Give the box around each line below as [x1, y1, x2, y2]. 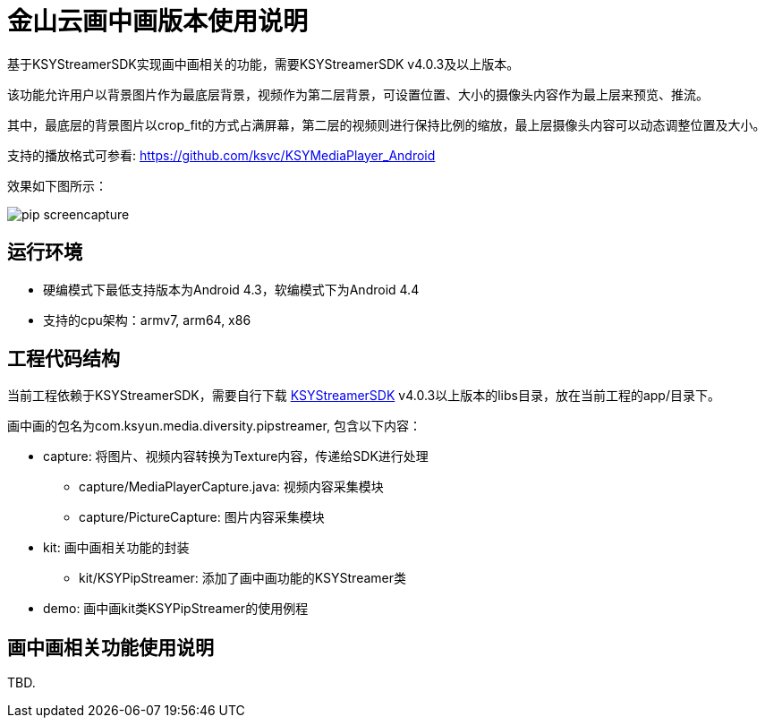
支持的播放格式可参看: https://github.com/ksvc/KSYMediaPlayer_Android [7, 147, 436, 163]
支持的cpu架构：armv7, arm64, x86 [43, 311, 251, 328]
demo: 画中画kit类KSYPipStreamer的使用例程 [43, 601, 309, 617]
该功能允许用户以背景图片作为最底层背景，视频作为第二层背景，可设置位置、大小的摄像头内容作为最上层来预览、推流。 [7, 86, 709, 102]
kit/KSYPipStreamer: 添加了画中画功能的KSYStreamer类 [79, 570, 406, 586]
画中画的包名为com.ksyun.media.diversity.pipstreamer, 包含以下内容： [7, 418, 421, 434]
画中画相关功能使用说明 [7, 635, 214, 659]
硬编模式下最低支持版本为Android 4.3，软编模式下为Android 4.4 [43, 281, 420, 297]
